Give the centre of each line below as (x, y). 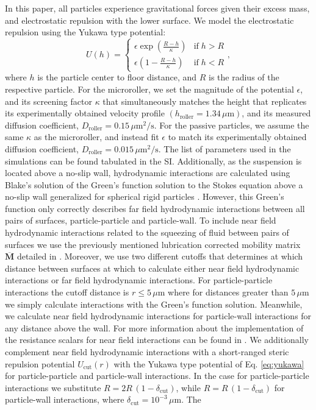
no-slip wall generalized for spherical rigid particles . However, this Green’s (145, 196)
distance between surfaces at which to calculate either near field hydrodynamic (152, 268)
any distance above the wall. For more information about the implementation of (154, 327)
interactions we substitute (53, 387)
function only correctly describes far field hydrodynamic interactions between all (155, 208)
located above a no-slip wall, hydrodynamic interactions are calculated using (148, 173)
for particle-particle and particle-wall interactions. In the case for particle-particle (157, 376)
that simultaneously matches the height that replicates (205, 101)
